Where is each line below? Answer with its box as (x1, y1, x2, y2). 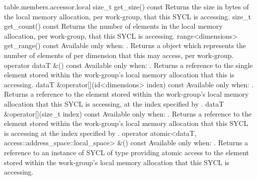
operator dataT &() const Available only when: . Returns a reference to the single (4, 60, 253, 70)
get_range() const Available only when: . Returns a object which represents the (4, 40, 246, 51)
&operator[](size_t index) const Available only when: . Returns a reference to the (4, 108, 252, 119)
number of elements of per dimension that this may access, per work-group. (4, 50, 234, 60)
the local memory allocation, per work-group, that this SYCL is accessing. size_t (4, 11, 251, 21)
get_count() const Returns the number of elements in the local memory (4, 21, 223, 31)
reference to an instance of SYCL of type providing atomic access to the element (4, 147, 249, 157)
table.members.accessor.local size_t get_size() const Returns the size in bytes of (4, 1, 249, 11)
